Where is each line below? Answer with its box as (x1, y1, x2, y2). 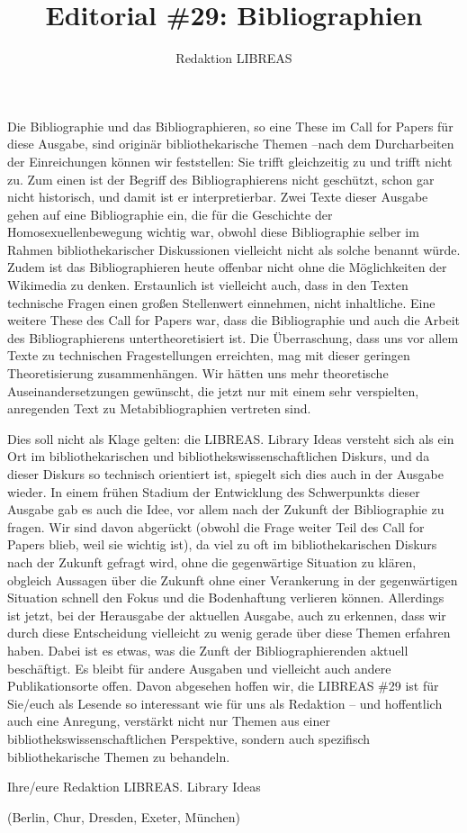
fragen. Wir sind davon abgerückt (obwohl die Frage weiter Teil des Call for (7, 517, 425, 536)
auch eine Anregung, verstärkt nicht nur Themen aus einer (7, 711, 330, 730)
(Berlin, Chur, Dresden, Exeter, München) (7, 807, 241, 826)
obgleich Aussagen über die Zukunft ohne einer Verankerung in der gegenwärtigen (7, 570, 458, 589)
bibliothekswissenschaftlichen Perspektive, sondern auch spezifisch (7, 729, 371, 747)
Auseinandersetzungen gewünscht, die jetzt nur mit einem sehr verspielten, (7, 381, 419, 400)
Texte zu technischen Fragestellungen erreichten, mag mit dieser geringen (7, 346, 410, 365)
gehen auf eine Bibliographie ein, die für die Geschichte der (7, 204, 333, 223)
